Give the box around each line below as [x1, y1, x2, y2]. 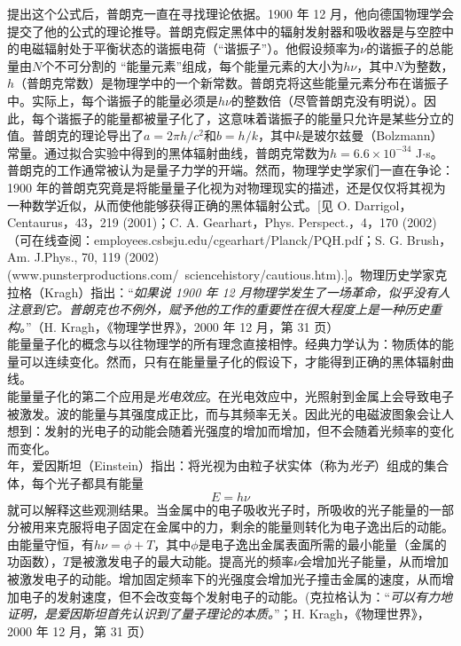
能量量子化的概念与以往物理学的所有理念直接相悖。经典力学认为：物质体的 [7, 335, 441, 353]
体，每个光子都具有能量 [7, 474, 144, 492]
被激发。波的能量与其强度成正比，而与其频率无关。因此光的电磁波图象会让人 [7, 404, 454, 422]
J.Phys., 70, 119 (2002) [34, 248, 160, 266]
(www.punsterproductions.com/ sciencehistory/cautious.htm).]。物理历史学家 [7, 264, 435, 283]
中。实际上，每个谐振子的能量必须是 [7, 91, 218, 109]
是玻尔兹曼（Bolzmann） [301, 126, 443, 145]
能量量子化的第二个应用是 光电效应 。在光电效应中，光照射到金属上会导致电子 [7, 387, 454, 406]
